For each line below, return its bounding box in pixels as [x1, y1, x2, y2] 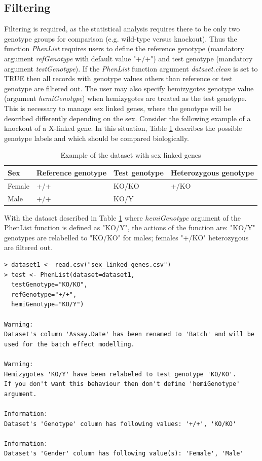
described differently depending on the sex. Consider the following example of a [4, 113, 251, 123]
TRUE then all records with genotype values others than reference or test [4, 73, 233, 84]
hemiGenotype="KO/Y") [11, 301, 84, 308]
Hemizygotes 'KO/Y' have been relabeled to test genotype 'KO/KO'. [4, 370, 237, 378]
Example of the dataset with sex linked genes [60, 150, 201, 160]
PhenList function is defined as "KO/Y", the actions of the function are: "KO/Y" [4, 222, 255, 233]
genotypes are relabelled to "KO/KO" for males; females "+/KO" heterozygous [4, 232, 249, 242]
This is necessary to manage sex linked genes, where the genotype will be [4, 102, 231, 113]
